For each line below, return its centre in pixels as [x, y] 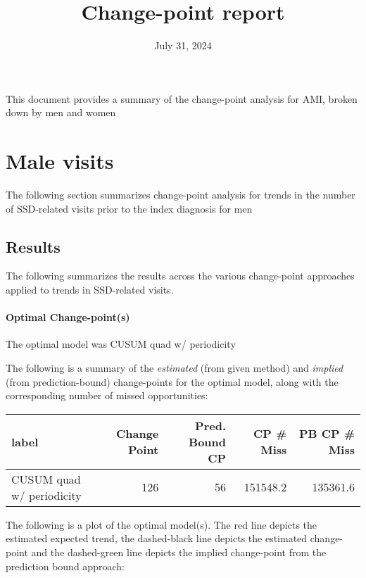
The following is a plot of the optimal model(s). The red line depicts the [162, 524]
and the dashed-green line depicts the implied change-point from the [179, 552]
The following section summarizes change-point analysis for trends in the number [181, 195]
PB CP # [327, 434]
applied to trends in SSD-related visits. [90, 290]
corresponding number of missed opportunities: [107, 395]
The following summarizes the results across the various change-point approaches [180, 276]
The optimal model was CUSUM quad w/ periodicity [121, 344]
